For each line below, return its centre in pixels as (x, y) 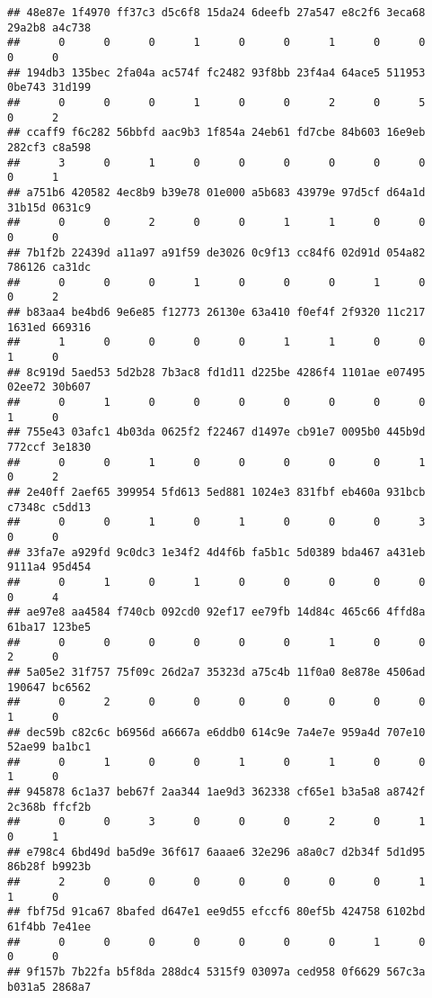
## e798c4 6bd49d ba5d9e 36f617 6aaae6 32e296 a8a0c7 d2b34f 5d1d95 (216, 852)
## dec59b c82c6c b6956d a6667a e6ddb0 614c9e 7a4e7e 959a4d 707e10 (216, 732)
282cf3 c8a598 (49, 147)
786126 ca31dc (49, 268)
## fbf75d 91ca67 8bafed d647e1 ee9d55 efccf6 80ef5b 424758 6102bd (216, 912)
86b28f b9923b (49, 867)
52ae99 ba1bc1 (49, 747)
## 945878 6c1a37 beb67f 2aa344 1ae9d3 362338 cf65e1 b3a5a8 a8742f (216, 792)
